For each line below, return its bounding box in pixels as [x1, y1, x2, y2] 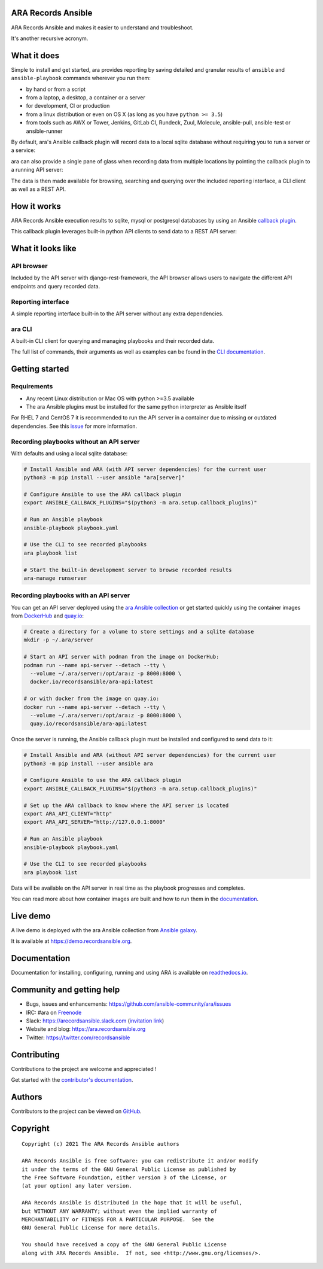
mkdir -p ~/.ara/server [23, 637, 94, 643]
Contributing [11, 1049, 60, 1060]
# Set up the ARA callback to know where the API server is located [23, 802, 229, 809]
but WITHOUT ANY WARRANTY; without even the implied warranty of [22, 1207, 218, 1215]
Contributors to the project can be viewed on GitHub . [11, 1107, 142, 1115]
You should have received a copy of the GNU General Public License [22, 1241, 227, 1248]
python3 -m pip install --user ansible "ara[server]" [23, 474, 185, 481]
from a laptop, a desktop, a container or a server [26, 93, 146, 101]
